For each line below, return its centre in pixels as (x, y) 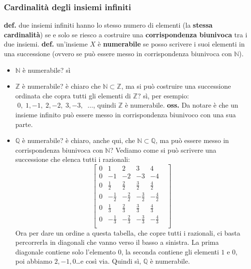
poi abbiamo (34, 261)
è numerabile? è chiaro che (61, 86)
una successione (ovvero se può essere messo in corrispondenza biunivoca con (118, 53)
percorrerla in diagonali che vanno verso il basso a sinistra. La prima (117, 242)
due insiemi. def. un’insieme (46, 44)
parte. (24, 124)
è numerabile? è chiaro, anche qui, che (78, 140)
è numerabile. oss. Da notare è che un (181, 105)
